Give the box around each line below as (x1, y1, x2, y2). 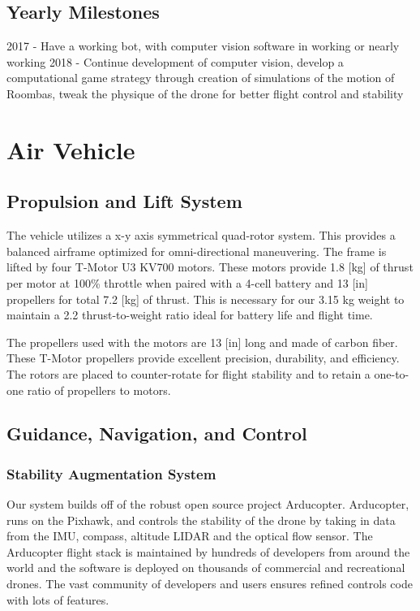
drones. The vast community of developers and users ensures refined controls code (6, 575, 413, 592)
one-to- (374, 365, 409, 382)
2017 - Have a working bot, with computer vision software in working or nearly (6, 37, 400, 54)
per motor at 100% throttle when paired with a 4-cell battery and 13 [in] (6, 274, 368, 291)
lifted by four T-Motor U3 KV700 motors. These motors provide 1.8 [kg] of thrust (6, 258, 414, 275)
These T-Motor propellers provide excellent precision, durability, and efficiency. (6, 349, 400, 366)
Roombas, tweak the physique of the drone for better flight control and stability (6, 84, 404, 102)
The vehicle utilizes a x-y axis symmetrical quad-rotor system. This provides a (6, 227, 396, 244)
